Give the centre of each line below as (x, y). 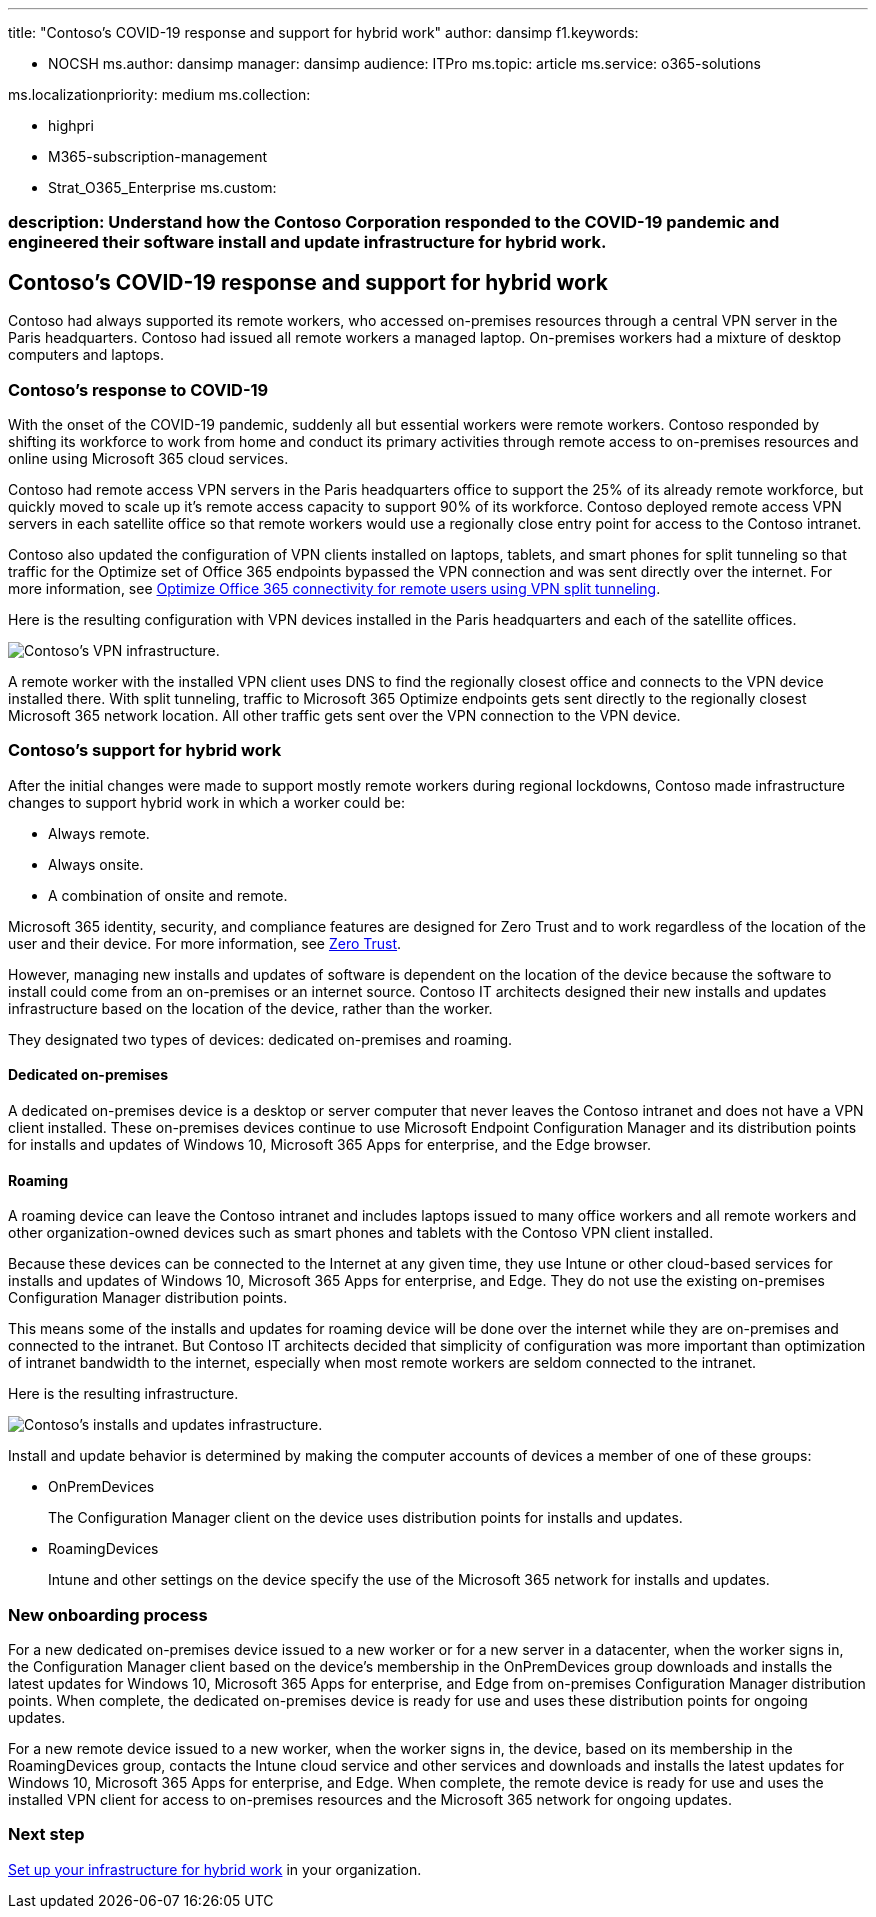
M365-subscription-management (158, 156)
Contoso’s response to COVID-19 (138, 389)
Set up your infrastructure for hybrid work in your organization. (215, 1869)
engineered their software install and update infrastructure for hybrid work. (307, 242)
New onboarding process (108, 1614)
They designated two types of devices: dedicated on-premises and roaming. (260, 1039)
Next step (46, 1834)
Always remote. (99, 833)
